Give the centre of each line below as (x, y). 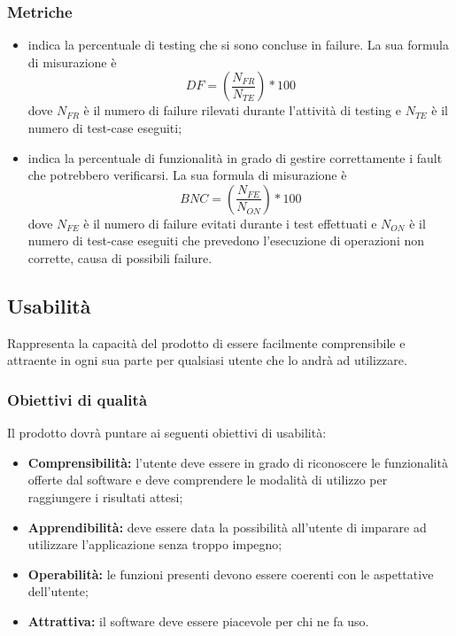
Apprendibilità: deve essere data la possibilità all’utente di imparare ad (227, 527)
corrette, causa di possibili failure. (120, 257)
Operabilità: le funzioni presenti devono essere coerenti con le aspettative (231, 574)
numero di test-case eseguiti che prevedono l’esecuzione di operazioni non (226, 240)
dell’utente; (58, 591)
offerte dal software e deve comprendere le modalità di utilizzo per (208, 480)
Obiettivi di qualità (77, 399)
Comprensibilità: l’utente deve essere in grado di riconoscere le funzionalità (238, 462)
